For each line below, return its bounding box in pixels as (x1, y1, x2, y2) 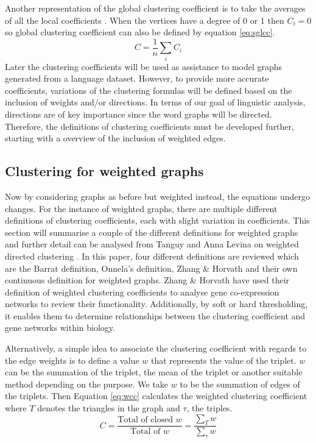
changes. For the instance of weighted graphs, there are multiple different (5, 202, 278, 214)
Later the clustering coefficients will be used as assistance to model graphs (5, 60, 283, 73)
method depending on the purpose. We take (5, 377, 169, 390)
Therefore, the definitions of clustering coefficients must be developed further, (5, 119, 294, 132)
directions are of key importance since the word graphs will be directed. (5, 107, 272, 120)
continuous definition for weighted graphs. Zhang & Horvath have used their (5, 274, 290, 286)
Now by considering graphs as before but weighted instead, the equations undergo (5, 190, 311, 202)
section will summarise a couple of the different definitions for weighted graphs (5, 225, 298, 238)
